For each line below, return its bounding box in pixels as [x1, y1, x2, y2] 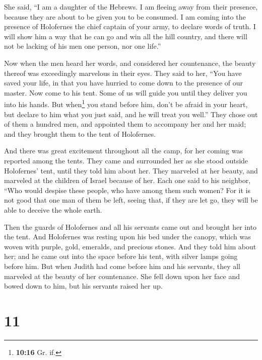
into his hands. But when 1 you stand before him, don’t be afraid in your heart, [4, 98, 248, 109]
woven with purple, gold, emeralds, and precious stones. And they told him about [4, 241, 256, 251]
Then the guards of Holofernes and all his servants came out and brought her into [4, 221, 257, 232]
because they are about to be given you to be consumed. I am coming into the [4, 11, 246, 22]
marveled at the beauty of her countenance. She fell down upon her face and [4, 271, 240, 281]
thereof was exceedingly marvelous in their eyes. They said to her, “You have [4, 67, 242, 78]
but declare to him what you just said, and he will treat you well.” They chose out [4, 109, 258, 119]
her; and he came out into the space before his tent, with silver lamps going [4, 251, 238, 261]
